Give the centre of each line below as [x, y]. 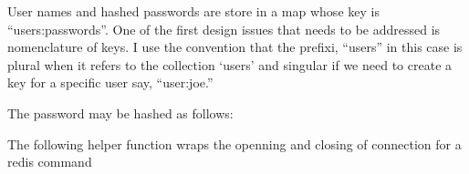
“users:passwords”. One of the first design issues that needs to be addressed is [224, 29]
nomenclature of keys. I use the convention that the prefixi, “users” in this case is [235, 47]
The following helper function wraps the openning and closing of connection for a [234, 143]
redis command [50, 162]
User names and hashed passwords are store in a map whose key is [193, 11]
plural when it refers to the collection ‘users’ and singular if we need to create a [230, 64]
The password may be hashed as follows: [120, 113]
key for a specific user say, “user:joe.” [110, 82]
